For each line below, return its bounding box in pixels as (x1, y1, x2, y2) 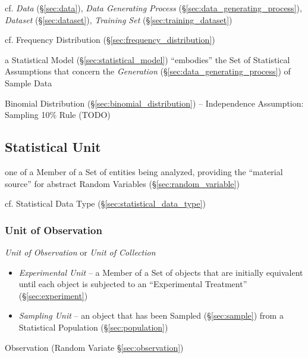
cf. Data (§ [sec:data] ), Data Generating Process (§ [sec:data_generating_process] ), (5, 2, 302, 14)
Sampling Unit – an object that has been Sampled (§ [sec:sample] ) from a (18, 309, 284, 322)
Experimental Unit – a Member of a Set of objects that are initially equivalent (18, 266, 303, 278)
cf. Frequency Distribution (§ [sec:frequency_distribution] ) (5, 33, 215, 46)
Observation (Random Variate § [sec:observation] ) (5, 341, 184, 353)
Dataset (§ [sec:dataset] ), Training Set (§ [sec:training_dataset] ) (5, 13, 232, 26)
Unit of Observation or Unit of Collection (5, 245, 156, 258)
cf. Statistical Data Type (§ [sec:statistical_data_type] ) (5, 197, 206, 210)
